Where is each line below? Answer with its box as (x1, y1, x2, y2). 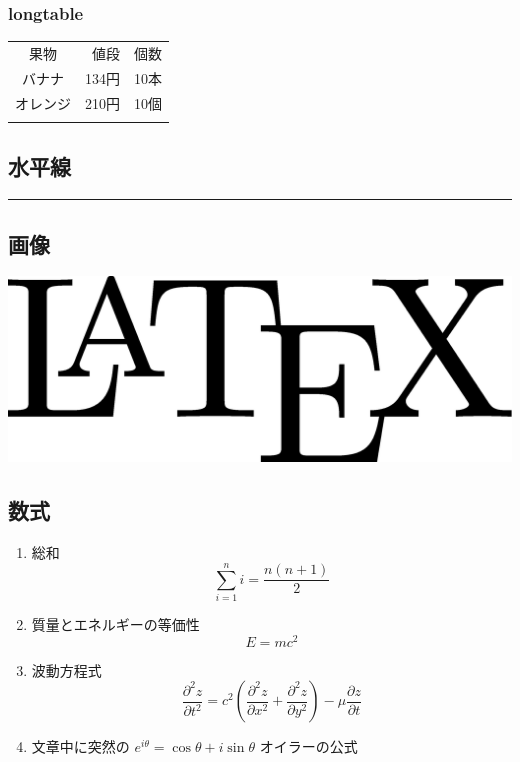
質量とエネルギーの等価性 (31, 613, 200, 634)
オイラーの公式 (259, 736, 358, 757)
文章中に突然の (31, 736, 130, 757)
